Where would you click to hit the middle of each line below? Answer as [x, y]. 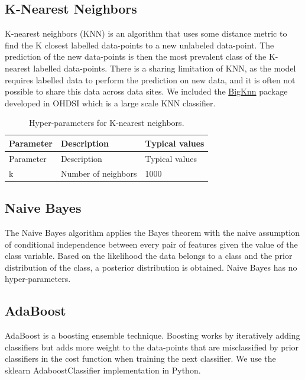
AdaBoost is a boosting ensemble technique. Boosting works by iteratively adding [152, 335]
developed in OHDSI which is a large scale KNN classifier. [110, 103]
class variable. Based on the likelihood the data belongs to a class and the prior [149, 256]
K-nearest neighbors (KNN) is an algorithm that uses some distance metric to [146, 33]
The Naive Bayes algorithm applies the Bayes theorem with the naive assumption [152, 232]
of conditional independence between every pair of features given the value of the [151, 244]
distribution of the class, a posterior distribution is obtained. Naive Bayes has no [151, 267]
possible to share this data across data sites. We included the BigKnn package [146, 91]
